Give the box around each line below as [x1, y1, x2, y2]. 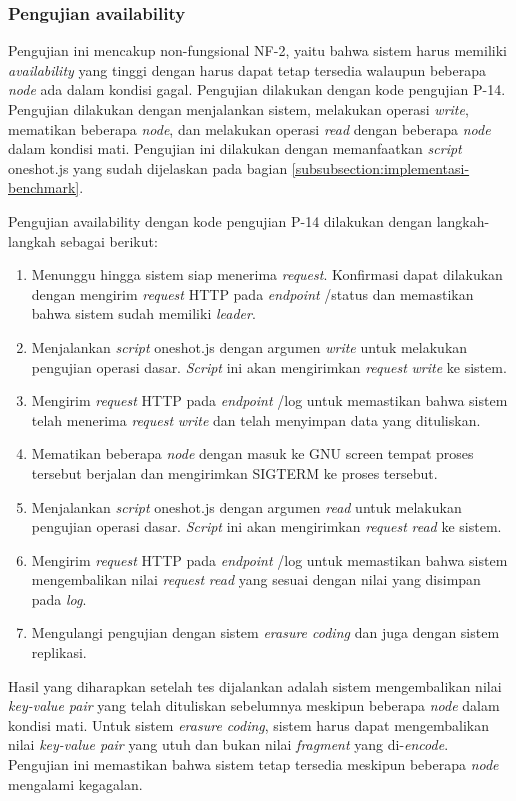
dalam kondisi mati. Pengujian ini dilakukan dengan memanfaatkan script [8, 138, 462, 159]
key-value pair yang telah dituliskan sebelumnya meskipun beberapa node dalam [8, 695, 500, 716]
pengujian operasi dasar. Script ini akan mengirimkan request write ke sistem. [31, 356, 507, 377]
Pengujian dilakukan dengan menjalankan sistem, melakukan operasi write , [8, 99, 469, 119]
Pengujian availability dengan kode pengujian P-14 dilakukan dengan [8, 210, 432, 231]
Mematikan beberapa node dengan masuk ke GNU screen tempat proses [31, 443, 474, 464]
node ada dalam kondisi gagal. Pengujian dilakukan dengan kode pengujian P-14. [8, 79, 506, 100]
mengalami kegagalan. [8, 773, 143, 794]
